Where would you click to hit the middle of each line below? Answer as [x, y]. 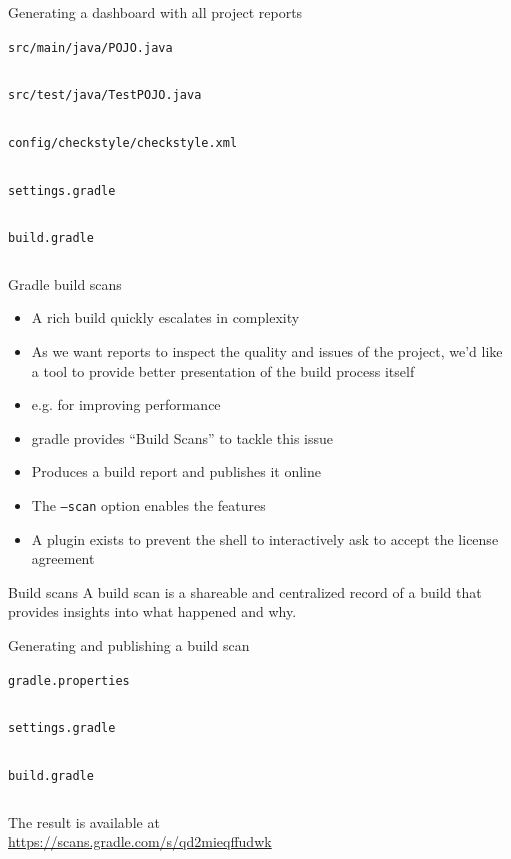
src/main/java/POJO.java [90, 47]
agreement [63, 558]
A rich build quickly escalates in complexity [165, 317]
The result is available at [84, 821]
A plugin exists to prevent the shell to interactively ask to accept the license [265, 538]
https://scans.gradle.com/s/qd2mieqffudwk [140, 841]
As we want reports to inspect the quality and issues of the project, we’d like [267, 351]
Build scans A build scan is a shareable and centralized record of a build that [245, 591]
